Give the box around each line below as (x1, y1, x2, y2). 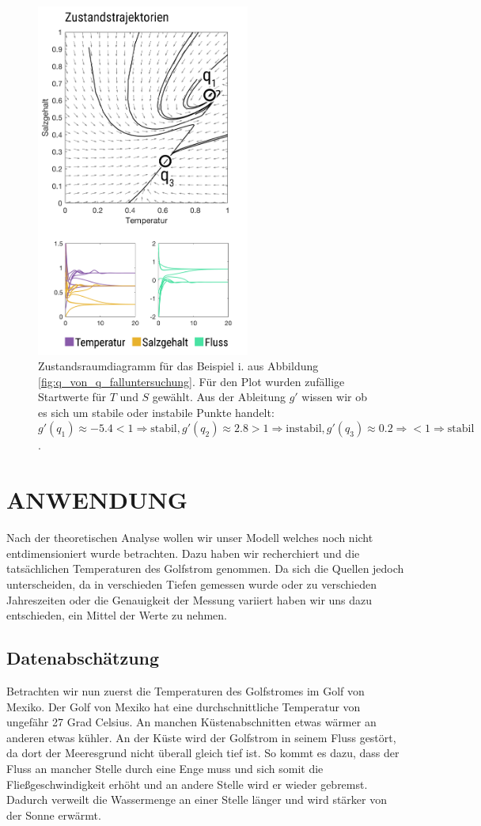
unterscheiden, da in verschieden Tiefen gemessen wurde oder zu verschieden (6, 575, 377, 592)
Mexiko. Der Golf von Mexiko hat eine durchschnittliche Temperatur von (6, 698, 361, 714)
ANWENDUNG (6, 483, 188, 516)
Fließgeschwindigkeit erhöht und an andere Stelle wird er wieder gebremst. (6, 775, 368, 792)
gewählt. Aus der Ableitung (152, 388, 286, 405)
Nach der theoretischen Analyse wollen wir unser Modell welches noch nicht (6, 529, 373, 546)
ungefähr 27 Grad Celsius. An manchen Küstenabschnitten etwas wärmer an (6, 714, 377, 730)
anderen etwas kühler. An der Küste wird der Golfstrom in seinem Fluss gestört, (6, 729, 396, 745)
